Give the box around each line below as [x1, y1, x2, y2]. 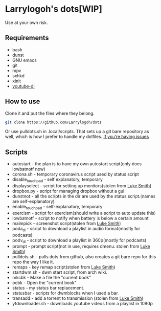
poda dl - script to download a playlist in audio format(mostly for [12, 225, 140, 233]
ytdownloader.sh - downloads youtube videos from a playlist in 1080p [12, 301, 153, 307]
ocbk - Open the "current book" [12, 280, 77, 286]
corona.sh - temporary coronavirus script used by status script [12, 171, 139, 177]
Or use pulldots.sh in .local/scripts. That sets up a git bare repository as [5, 129, 149, 134]
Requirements [5, 34, 49, 42]
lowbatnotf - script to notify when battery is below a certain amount [12, 215, 149, 221]
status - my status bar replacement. [12, 285, 85, 291]
